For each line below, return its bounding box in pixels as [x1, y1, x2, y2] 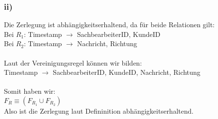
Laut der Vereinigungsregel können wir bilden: [4, 57, 142, 68]
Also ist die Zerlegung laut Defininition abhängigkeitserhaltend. [4, 105, 194, 116]
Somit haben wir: [4, 86, 56, 96]
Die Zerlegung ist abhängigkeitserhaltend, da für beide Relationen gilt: [4, 19, 215, 30]
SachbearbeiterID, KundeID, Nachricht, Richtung [53, 67, 200, 77]
